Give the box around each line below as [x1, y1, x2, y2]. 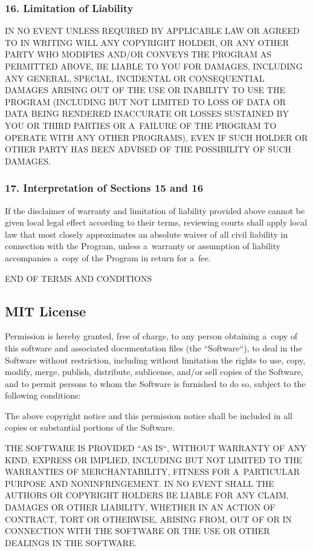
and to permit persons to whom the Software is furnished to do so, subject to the [5, 377, 306, 390]
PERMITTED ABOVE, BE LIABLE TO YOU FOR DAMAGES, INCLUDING [5, 60, 303, 72]
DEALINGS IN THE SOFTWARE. [5, 536, 137, 549]
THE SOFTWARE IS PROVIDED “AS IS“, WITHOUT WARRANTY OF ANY [5, 442, 307, 454]
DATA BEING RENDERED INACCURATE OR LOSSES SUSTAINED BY [5, 107, 289, 120]
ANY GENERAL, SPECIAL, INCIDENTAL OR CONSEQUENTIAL [5, 71, 265, 84]
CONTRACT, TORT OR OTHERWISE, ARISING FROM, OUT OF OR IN [5, 512, 292, 525]
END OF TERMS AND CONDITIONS [5, 272, 152, 284]
